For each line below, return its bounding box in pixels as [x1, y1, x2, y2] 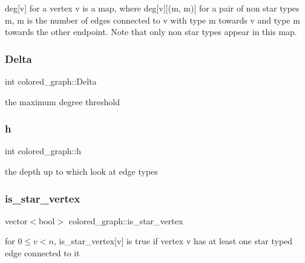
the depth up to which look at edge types [5, 165, 158, 177]
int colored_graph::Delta [5, 75, 97, 87]
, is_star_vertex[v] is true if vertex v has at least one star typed [53, 235, 293, 247]
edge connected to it [5, 247, 80, 259]
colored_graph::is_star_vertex [68, 214, 183, 227]
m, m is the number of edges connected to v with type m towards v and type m [5, 13, 300, 26]
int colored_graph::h [5, 144, 82, 157]
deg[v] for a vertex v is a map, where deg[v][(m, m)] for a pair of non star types [5, 2, 300, 14]
